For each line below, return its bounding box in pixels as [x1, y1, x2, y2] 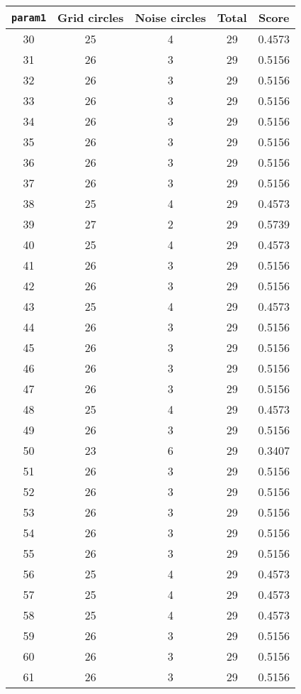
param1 [11, 11, 47, 23]
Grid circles [57, 9, 124, 26]
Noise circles [135, 9, 206, 26]
